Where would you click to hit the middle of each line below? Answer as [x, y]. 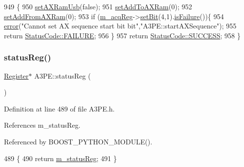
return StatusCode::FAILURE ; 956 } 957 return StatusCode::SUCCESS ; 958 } [122, 35]
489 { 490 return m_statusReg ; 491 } [61, 158]
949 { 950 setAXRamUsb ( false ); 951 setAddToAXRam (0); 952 [98, 6]
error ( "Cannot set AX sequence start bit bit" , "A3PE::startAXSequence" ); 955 [120, 26]
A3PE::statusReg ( [62, 75]
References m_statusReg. [42, 125]
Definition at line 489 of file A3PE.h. [60, 108]
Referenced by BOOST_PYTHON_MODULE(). [78, 141]
